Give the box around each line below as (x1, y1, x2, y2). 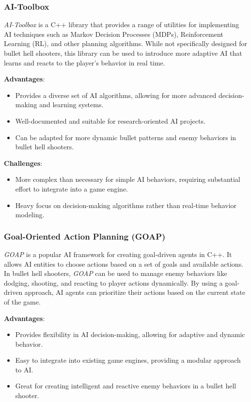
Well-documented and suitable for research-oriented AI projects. (15, 115, 205, 126)
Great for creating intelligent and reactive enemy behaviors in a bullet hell (15, 381, 236, 391)
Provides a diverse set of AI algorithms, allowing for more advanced (15, 90, 217, 100)
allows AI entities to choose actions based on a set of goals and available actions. (4, 258, 244, 269)
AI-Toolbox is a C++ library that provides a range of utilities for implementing (4, 19, 239, 30)
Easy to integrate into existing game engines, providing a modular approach (15, 355, 241, 365)
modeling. (15, 209, 45, 220)
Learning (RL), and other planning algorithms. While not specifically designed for (4, 38, 247, 48)
